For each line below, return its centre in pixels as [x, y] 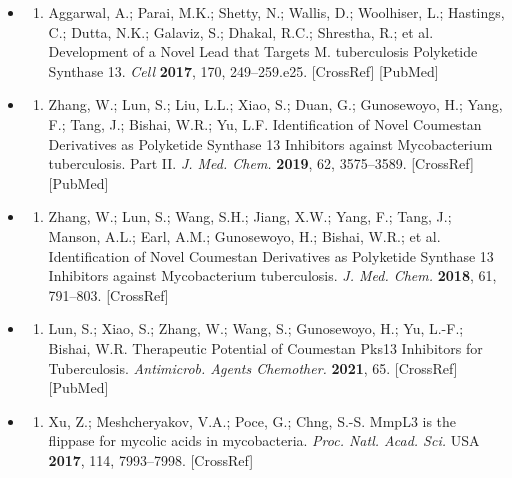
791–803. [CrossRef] [108, 294]
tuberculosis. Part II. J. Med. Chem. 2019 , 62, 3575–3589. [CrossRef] [261, 163]
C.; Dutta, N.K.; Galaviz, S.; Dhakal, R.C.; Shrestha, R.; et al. [241, 31]
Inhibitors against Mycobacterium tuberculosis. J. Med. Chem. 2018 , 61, [272, 275]
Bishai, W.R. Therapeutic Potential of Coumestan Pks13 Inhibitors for [265, 347]
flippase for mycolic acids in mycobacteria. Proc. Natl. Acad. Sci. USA [264, 440]
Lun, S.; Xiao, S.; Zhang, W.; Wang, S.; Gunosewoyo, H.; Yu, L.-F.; [256, 328]
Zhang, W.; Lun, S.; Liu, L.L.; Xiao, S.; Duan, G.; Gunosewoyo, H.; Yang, [275, 104]
